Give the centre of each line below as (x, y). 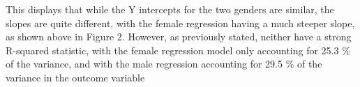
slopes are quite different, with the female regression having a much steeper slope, (180, 23)
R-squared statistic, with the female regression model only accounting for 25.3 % (178, 50)
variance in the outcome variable (75, 77)
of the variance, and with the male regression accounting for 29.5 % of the (164, 64)
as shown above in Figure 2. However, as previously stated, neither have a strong (179, 37)
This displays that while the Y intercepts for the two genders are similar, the (170, 9)
